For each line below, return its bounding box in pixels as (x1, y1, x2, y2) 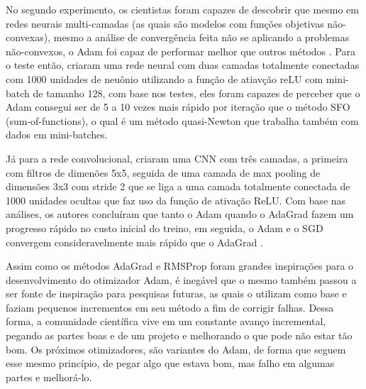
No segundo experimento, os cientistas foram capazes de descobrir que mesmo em (6, 2, 359, 16)
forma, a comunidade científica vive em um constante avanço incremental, (6, 314, 326, 329)
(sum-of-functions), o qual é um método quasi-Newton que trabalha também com (6, 113, 359, 128)
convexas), (6, 30, 51, 45)
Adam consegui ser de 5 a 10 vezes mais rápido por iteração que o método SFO (6, 99, 350, 114)
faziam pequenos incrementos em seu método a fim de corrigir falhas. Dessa (6, 300, 334, 314)
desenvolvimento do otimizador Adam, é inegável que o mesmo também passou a (6, 272, 357, 287)
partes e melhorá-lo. (6, 369, 92, 384)
